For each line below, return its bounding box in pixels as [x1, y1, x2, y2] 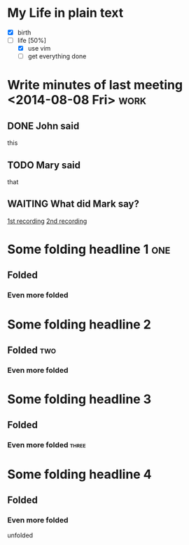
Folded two [7, 344, 57, 356]
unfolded [7, 531, 34, 539]
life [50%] [17, 37, 47, 44]
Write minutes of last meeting [7, 77, 183, 93]
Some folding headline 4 [7, 466, 152, 482]
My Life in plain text [7, 5, 124, 21]
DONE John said [7, 120, 80, 132]
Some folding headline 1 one [7, 241, 171, 257]
